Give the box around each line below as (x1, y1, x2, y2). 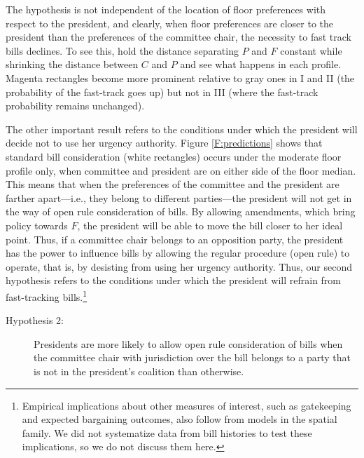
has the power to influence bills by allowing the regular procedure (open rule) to (6, 245, 350, 260)
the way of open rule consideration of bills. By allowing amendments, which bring (6, 204, 356, 219)
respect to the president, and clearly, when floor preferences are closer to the (6, 15, 334, 30)
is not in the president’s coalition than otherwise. (34, 363, 244, 378)
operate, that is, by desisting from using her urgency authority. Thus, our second (6, 259, 353, 274)
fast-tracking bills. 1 (6, 287, 87, 304)
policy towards (6, 217, 68, 232)
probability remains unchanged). (6, 98, 145, 113)
